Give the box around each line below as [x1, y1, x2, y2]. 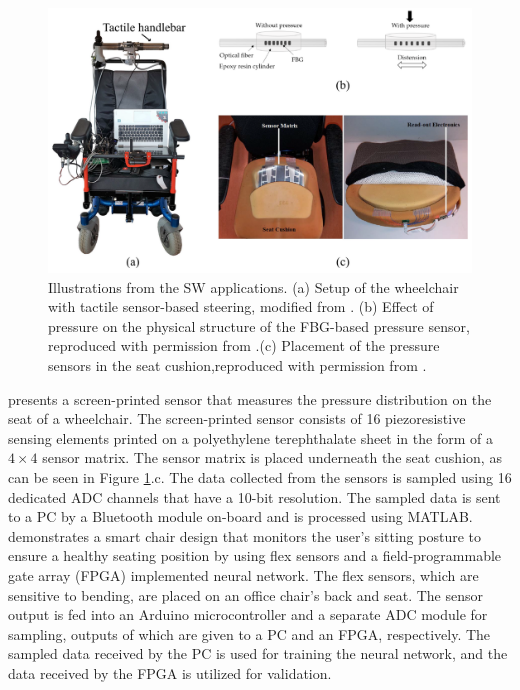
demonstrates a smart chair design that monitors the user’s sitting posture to [8, 525, 482, 546]
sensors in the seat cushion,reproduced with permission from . [48, 354, 427, 375]
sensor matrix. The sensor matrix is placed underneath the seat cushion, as [42, 447, 502, 468]
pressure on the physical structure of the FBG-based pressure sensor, [48, 315, 470, 336]
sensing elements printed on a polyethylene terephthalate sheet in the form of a [8, 427, 493, 448]
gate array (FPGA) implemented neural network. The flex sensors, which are [8, 564, 479, 585]
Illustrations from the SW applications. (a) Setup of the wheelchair [48, 276, 459, 297]
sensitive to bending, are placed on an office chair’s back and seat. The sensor [8, 584, 483, 605]
